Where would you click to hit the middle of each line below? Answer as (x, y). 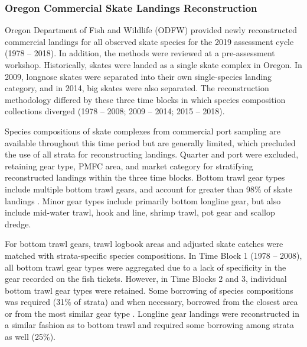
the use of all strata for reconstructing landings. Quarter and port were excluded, (152, 154)
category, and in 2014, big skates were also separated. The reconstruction (137, 88)
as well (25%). (30, 337)
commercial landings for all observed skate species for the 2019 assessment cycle (149, 41)
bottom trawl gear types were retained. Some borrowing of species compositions (149, 290)
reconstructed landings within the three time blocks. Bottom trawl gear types (145, 177)
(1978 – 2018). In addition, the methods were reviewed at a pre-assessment (140, 53)
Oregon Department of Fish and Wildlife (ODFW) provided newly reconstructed (151, 30)
